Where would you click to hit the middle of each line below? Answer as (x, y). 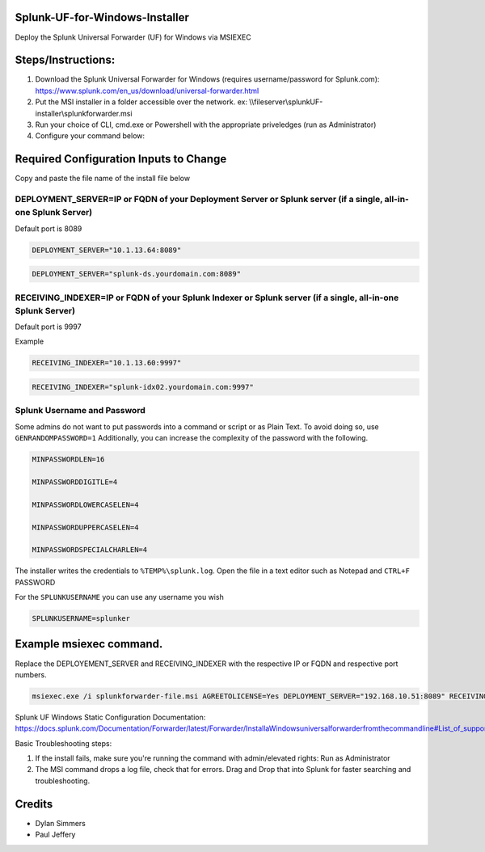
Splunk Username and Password (80, 411)
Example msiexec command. (89, 644)
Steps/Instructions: (65, 60)
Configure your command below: (90, 136)
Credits (34, 804)
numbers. (31, 674)
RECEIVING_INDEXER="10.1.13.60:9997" (107, 363)
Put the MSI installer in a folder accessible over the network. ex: (141, 102)
